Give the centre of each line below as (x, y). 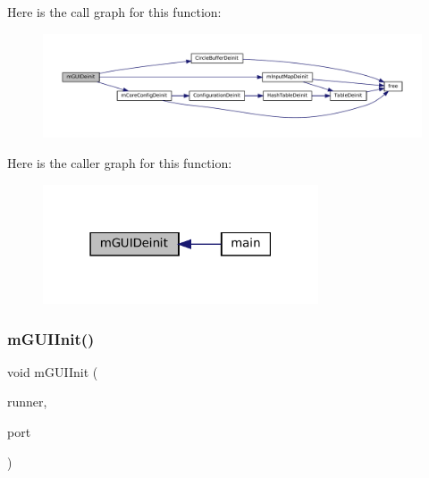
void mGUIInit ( (53, 371)
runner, (27, 402)
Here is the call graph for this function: (114, 12)
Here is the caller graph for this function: (120, 162)
